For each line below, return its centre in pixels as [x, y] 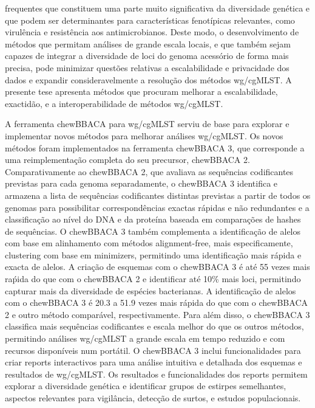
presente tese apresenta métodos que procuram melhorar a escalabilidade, [141, 92]
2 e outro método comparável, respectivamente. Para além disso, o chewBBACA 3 [157, 314]
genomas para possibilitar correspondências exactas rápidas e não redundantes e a [157, 207]
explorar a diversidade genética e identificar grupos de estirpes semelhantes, [146, 386]
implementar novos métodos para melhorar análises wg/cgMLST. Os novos [144, 135]
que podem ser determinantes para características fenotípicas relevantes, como [150, 20]
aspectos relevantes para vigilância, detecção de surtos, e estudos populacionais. [153, 398]
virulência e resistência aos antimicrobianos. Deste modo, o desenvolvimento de [152, 32]
